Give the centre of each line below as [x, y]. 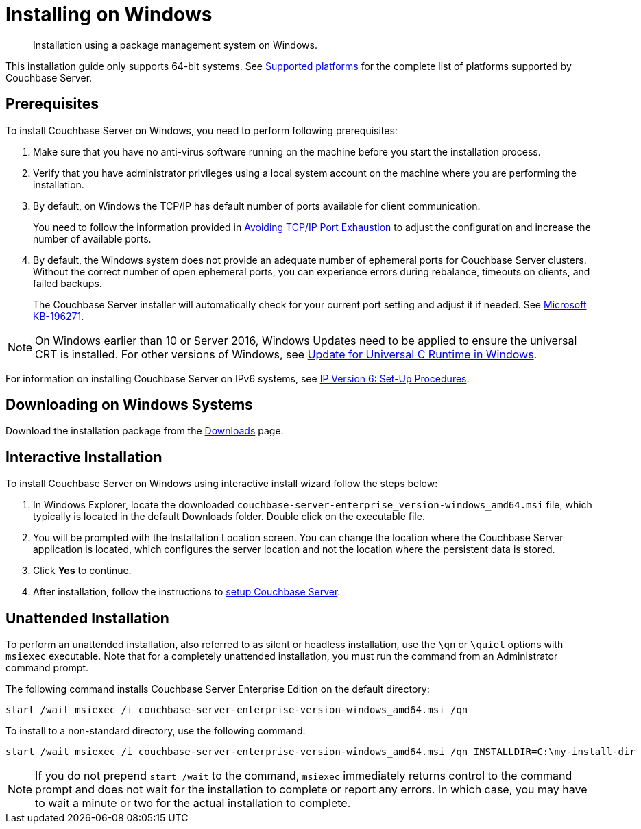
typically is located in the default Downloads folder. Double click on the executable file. [229, 517]
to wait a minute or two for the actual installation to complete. [193, 803]
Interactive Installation [84, 457]
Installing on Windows [109, 14]
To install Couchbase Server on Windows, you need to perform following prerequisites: [202, 130]
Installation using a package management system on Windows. [175, 45]
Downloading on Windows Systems [129, 405]
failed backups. [68, 283]
